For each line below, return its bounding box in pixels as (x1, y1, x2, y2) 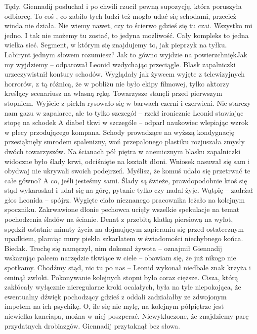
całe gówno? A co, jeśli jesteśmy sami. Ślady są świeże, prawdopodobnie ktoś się (4, 175, 247, 185)
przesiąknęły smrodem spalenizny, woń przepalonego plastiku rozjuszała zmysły (4, 136, 245, 147)
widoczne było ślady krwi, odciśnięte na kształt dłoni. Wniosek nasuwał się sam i (4, 156, 250, 166)
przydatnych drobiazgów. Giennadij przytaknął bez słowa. (4, 320, 180, 331)
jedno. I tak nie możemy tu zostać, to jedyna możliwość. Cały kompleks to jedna (4, 30, 249, 40)
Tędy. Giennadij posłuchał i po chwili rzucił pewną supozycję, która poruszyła (4, 1, 242, 11)
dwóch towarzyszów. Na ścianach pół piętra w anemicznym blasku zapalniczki (4, 146, 241, 156)
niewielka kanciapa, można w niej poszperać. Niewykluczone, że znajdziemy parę (4, 311, 249, 321)
